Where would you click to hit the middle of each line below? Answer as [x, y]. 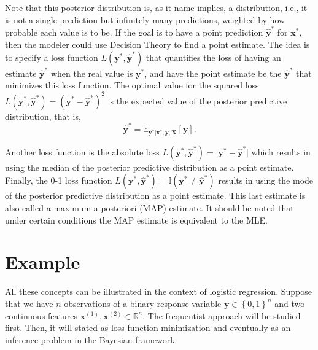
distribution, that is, [43, 116]
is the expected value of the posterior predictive [197, 100]
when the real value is [92, 73]
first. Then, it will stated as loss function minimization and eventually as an [148, 328]
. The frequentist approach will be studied [222, 315]
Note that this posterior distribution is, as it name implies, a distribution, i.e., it [156, 7]
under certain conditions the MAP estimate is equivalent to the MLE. [136, 220]
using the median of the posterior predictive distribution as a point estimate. [149, 167]
